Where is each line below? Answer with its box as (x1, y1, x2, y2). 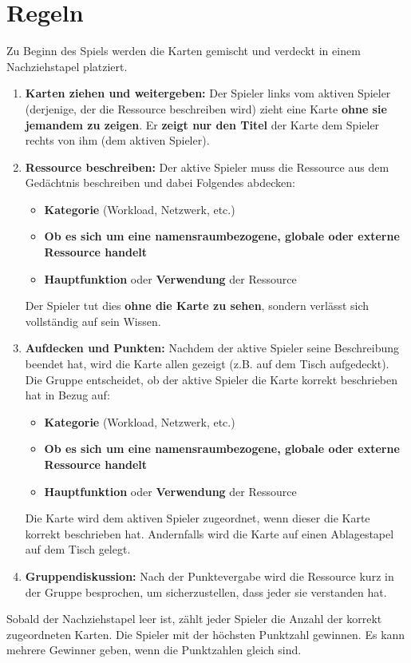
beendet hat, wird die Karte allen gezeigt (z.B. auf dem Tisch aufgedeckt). (25, 355, 389, 372)
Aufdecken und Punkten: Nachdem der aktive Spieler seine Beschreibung (25, 339, 400, 356)
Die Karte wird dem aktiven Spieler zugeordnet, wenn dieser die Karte (25, 510, 370, 526)
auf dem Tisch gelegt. (25, 541, 131, 558)
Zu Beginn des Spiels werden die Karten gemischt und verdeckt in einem (6, 42, 361, 59)
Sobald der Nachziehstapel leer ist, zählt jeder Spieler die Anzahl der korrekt (6, 610, 382, 627)
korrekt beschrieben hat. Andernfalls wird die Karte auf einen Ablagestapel (25, 525, 394, 542)
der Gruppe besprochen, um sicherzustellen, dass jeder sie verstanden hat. (25, 583, 387, 600)
